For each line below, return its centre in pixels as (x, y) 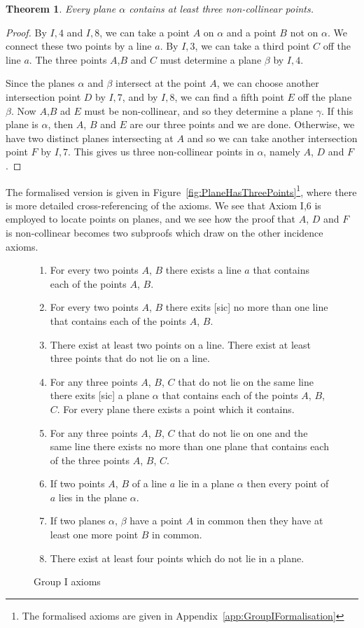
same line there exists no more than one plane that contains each (189, 446)
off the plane (325, 96)
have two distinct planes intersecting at (90, 138)
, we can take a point (145, 32)
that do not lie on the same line (246, 381)
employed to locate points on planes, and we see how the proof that (151, 219)
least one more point (94, 535)
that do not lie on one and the (243, 432)
